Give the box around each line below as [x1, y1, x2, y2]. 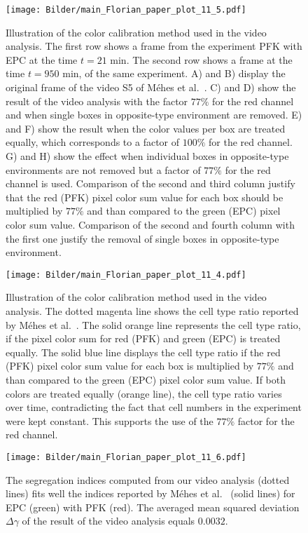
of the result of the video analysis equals [22, 513, 195, 528]
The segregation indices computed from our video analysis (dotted [6, 472, 290, 487]
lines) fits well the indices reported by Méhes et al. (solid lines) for [6, 486, 295, 501]
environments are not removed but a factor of [6, 162, 201, 177]
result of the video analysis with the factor [6, 93, 188, 108]
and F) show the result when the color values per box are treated [6, 121, 286, 135]
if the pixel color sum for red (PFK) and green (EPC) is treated [6, 331, 281, 346]
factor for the [237, 413, 295, 428]
